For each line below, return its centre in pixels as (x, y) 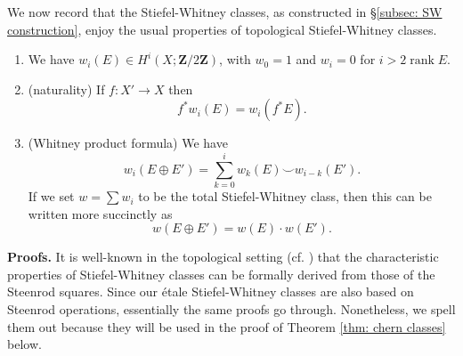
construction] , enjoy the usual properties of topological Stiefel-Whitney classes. (222, 29)
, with (235, 59)
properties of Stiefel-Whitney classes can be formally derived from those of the (221, 274)
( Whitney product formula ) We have (128, 143)
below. (24, 344)
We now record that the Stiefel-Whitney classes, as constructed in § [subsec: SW (225, 12)
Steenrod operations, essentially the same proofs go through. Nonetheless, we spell (231, 309)
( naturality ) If (66, 89)
